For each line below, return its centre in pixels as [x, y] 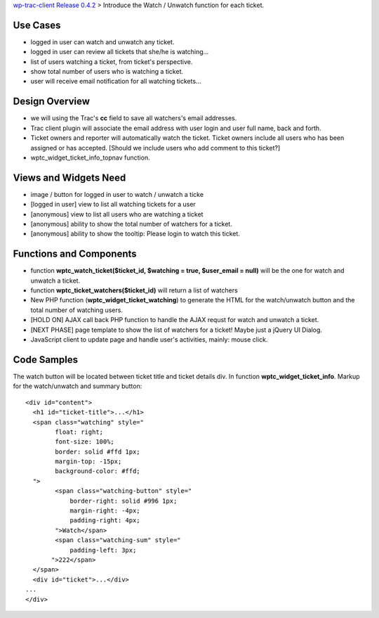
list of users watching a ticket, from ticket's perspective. [112, 62]
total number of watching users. [77, 310]
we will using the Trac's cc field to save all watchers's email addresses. [134, 118]
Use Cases [37, 25]
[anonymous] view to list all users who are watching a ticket [117, 214]
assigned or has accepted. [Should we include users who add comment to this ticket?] [155, 148]
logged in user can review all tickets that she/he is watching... [120, 52]
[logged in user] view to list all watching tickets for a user [113, 205]
